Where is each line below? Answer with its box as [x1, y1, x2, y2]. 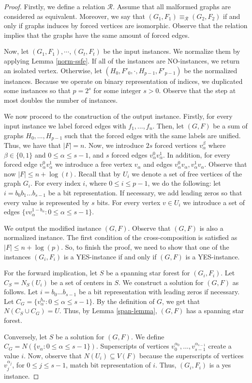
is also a [199, 223, 223, 233]
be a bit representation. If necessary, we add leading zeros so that [48, 187, 242, 197]
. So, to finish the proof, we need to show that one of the [61, 241, 229, 252]
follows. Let [4, 287, 38, 297]
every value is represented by [4, 197, 89, 207]
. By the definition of [92, 296, 155, 306]
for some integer [93, 85, 141, 96]
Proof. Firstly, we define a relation [4, 1, 105, 11]
